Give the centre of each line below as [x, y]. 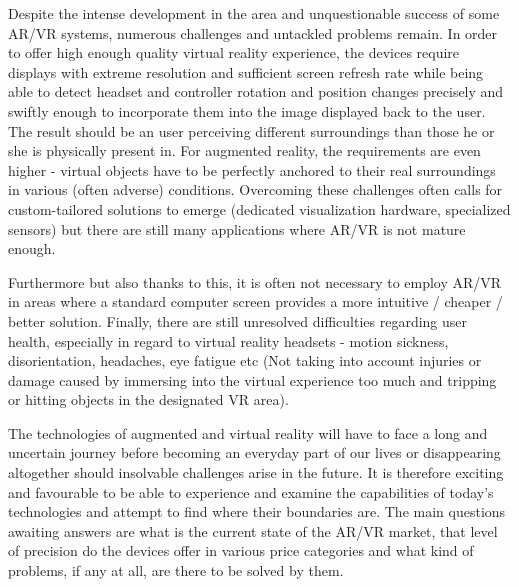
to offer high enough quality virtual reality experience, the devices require [234, 52]
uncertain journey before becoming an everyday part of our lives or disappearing [254, 452]
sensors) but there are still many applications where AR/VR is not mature [237, 228]
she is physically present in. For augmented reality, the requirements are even [244, 150]
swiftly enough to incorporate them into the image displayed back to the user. [247, 110]
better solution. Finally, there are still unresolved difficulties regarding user [238, 320]
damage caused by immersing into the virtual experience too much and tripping [252, 379]
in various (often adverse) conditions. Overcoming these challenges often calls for [255, 189]
